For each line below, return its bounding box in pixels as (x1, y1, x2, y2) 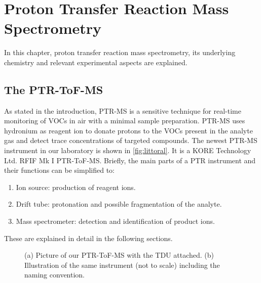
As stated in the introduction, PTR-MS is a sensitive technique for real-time (4, 105, 241, 116)
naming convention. (24, 269, 85, 280)
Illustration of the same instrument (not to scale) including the (24, 259, 220, 270)
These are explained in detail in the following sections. (4, 232, 173, 243)
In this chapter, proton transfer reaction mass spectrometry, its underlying (4, 47, 236, 58)
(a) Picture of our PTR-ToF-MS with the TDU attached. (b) (24, 250, 214, 260)
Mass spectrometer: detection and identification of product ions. (16, 216, 215, 226)
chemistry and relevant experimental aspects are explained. (4, 57, 188, 67)
